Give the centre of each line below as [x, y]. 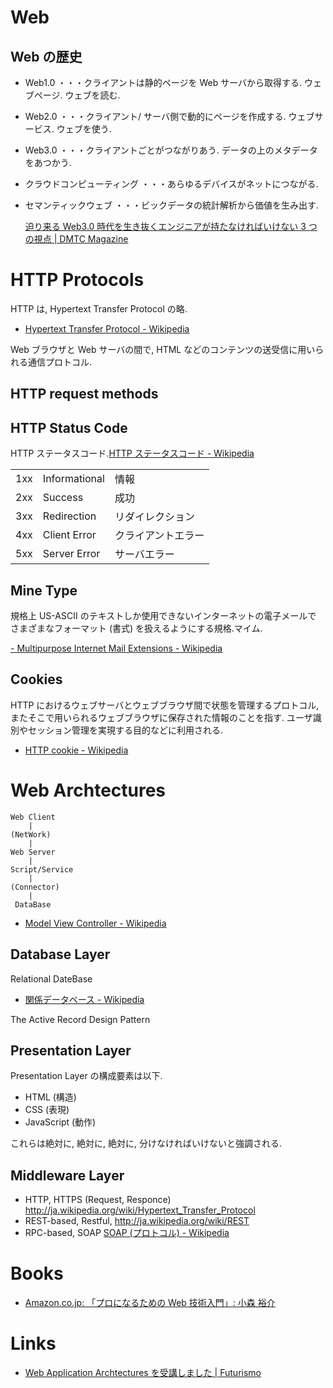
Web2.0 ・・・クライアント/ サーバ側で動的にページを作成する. [155, 116]
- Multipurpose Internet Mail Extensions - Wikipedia [116, 648]
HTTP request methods [84, 394]
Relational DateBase [51, 978]
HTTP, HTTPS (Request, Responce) [98, 1200]
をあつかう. [48, 162]
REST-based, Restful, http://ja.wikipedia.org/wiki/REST [137, 1221]
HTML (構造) [50, 1097]
